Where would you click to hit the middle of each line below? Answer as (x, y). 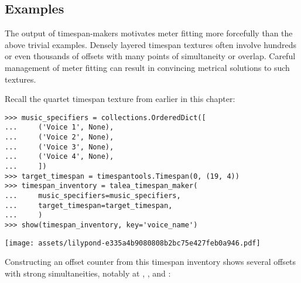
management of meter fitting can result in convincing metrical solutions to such (147, 67)
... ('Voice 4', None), (59, 157)
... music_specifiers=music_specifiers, (93, 196)
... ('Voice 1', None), (59, 127)
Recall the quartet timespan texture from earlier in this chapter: (120, 99)
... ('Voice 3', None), (59, 147)
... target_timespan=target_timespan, (89, 205)
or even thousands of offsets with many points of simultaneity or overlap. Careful (150, 56)
